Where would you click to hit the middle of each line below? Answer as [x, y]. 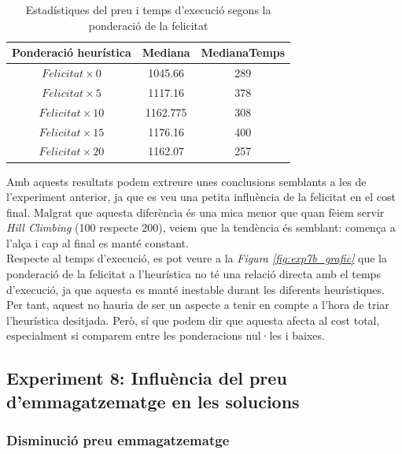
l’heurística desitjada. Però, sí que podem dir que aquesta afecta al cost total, [193, 320]
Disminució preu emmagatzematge [118, 440]
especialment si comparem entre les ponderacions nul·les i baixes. [166, 335]
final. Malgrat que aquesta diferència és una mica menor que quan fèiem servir [195, 212]
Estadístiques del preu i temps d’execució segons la [148, 9]
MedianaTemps [243, 52]
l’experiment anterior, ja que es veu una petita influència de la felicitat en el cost [201, 197]
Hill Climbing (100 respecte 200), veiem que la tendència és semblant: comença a [201, 227]
